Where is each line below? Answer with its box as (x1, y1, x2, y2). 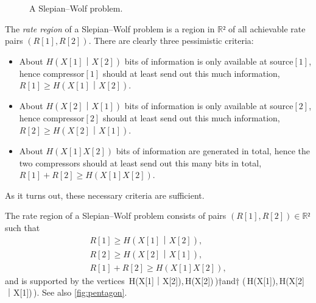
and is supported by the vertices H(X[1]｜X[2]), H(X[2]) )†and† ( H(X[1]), (5, 274, 278, 287)
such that (5, 221, 40, 233)
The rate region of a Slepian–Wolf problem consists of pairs (5, 209, 226, 222)
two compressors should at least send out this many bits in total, (19, 156, 262, 169)
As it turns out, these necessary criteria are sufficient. (5, 188, 205, 201)
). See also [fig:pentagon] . (33, 286, 127, 299)
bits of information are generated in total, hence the (116, 144, 310, 157)
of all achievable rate (228, 22, 306, 35)
